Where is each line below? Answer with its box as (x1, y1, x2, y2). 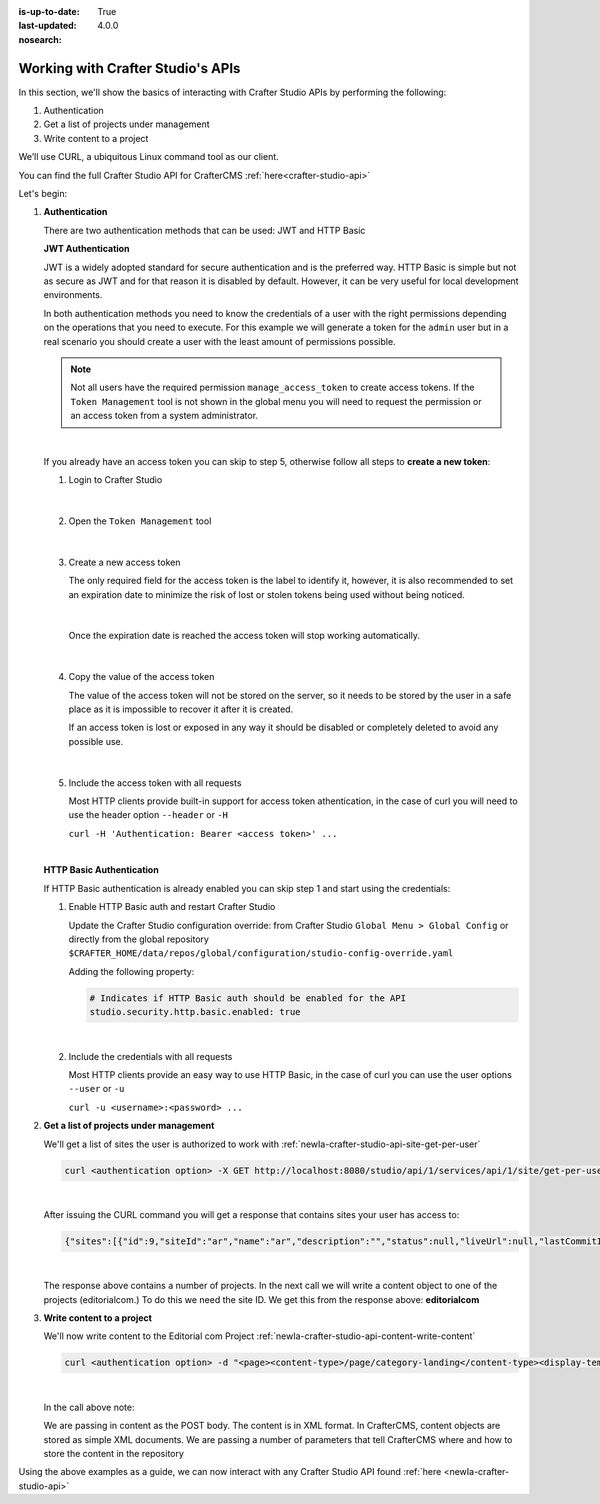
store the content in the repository (43, 1447, 185, 1459)
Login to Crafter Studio (68, 474, 163, 486)
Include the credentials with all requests (68, 1050, 233, 1062)
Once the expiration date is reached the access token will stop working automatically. (68, 630, 420, 642)
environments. (43, 289, 103, 301)
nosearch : (18, 33, 62, 45)
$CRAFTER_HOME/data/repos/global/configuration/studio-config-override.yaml (68, 948, 454, 959)
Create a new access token (68, 556, 181, 568)
